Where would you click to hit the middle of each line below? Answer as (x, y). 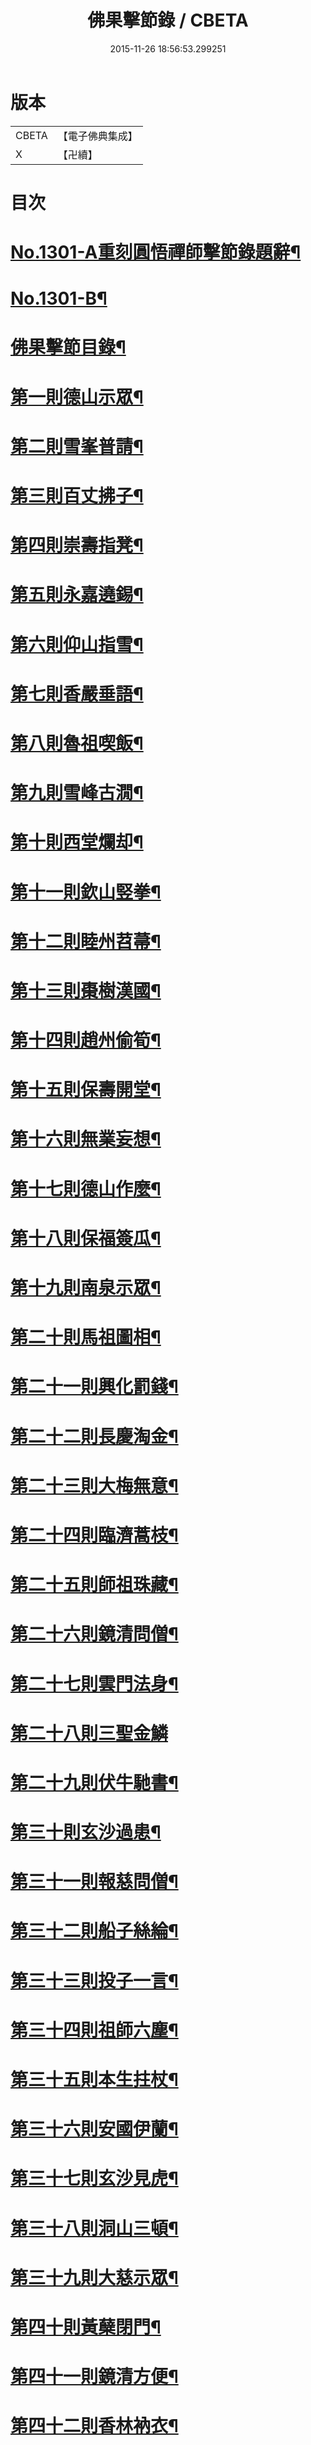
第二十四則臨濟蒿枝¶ (94, 1535)
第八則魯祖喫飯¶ (77, 743)
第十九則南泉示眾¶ (86, 1288)
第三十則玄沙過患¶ (86, 1832)
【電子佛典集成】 (97, 136)
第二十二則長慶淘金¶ (94, 1436)
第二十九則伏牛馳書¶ (94, 1782)
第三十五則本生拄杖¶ (94, 2080)
